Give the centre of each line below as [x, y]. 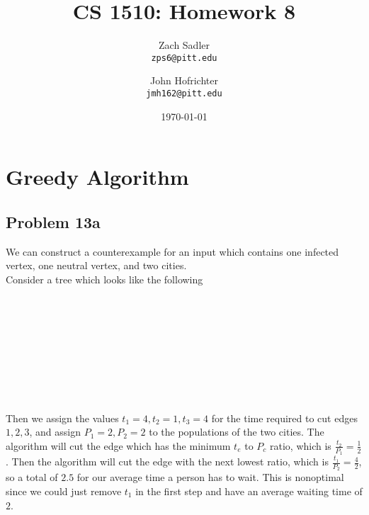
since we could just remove [64, 491]
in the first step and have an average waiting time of [249, 491]
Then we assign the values [62, 418]
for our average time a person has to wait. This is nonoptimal [210, 477]
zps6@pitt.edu [184, 58]
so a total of [32, 477]
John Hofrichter [184, 80]
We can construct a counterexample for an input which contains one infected [172, 251]
